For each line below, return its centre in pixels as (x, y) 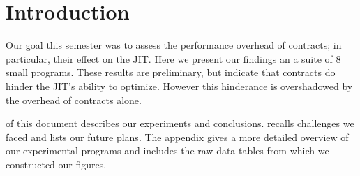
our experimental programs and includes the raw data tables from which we (167, 151)
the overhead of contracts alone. (74, 100)
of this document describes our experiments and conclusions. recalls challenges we (180, 123)
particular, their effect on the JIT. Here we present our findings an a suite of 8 (173, 58)
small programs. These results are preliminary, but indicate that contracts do (171, 72)
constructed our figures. (56, 164)
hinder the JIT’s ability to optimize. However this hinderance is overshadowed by (179, 86)
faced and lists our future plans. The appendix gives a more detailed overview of (177, 137)
